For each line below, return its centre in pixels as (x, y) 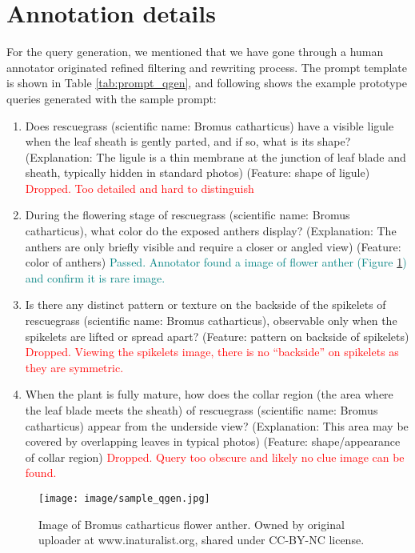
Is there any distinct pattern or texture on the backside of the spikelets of (206, 305)
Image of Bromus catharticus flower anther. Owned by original (192, 524)
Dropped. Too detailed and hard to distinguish (140, 188)
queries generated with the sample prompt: (112, 98)
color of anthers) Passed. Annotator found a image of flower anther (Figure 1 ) (216, 262)
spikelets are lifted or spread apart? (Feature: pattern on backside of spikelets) (217, 336)
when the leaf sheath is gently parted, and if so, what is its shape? (188, 141)
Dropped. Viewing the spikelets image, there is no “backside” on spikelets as (212, 352)
